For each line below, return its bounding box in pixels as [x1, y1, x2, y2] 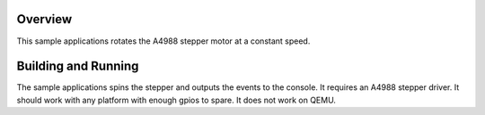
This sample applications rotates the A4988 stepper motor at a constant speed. [16, 36, 311, 46]
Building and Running [16, 59, 139, 74]
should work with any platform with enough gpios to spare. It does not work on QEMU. [16, 94, 337, 105]
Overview [16, 12, 73, 27]
